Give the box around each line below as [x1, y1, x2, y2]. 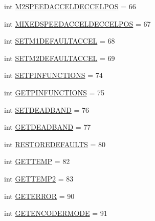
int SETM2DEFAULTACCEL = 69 [4, 52, 115, 63]
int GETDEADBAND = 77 [4, 122, 91, 132]
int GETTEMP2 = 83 [4, 173, 74, 184]
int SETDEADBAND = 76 [4, 104, 90, 115]
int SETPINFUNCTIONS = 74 [4, 70, 103, 81]
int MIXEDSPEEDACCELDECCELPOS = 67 [4, 18, 151, 29]
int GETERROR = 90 [4, 190, 75, 201]
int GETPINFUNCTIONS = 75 [4, 87, 104, 97]
